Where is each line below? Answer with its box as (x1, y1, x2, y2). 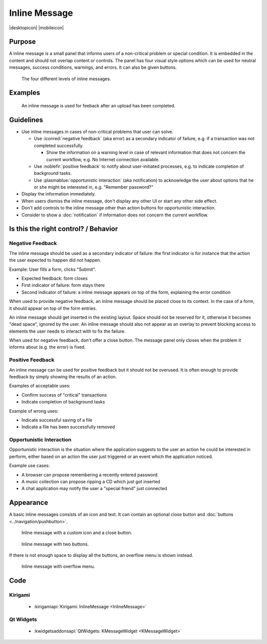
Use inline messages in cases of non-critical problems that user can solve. (21, 129, 174, 135)
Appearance (9, 498, 48, 507)
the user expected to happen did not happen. (9, 257, 101, 263)
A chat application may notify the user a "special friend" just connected (21, 486, 168, 492)
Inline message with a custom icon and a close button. (21, 530, 133, 536)
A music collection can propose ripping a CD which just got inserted (21, 479, 160, 485)
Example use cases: (9, 463, 50, 469)
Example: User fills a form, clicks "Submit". (9, 266, 96, 272)
